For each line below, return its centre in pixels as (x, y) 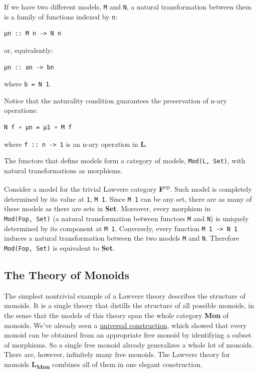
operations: (21, 110)
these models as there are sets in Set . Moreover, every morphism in (107, 208)
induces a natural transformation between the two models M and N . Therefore (122, 238)
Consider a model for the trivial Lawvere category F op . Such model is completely (128, 188)
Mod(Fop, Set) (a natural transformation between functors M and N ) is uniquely (127, 218)
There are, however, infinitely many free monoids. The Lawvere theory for (117, 354)
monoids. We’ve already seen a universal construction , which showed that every (126, 325)
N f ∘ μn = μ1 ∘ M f (38, 127)
